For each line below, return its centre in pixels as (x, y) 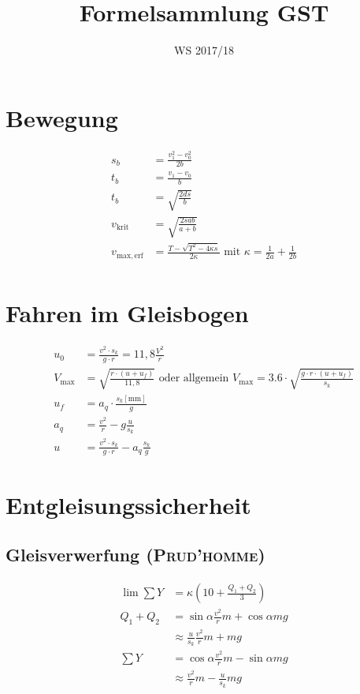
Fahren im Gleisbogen (127, 313)
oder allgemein (194, 379)
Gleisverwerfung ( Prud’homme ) (135, 555)
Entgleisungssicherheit (128, 504)
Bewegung (62, 117)
